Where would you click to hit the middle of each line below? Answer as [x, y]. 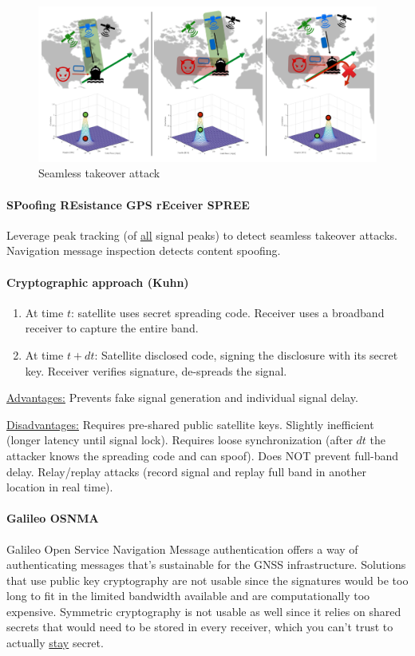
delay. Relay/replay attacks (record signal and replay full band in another [186, 471]
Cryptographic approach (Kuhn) [98, 282]
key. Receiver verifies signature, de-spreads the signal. [156, 370]
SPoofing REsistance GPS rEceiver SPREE [128, 204]
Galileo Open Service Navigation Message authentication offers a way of [182, 549]
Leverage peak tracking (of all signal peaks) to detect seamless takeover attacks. [202, 235]
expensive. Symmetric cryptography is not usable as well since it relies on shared [204, 611]
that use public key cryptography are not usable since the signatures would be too [207, 580]
